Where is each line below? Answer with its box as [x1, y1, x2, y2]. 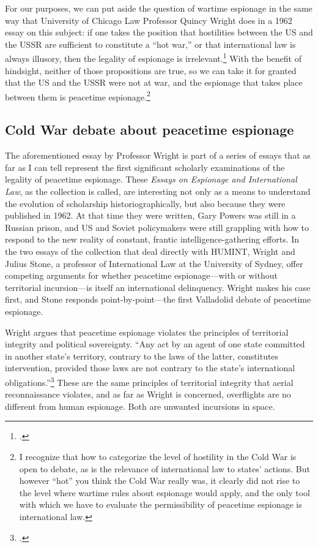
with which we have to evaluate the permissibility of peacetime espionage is [19, 498, 302, 511]
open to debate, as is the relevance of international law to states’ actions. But [19, 462, 310, 475]
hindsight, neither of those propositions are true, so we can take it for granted [5, 64, 297, 77]
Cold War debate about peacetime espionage [5, 120, 294, 139]
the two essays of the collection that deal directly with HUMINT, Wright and [5, 245, 295, 258]
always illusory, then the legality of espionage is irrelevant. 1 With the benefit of [5, 50, 302, 65]
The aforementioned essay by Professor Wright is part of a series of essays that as [5, 149, 311, 162]
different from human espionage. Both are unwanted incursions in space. [5, 399, 275, 412]
